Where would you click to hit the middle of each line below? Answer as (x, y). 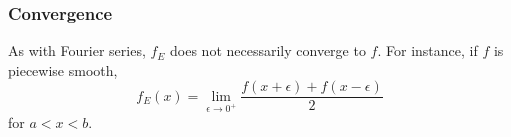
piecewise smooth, (63, 69)
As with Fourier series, (77, 50)
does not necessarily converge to (268, 50)
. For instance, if (427, 50)
